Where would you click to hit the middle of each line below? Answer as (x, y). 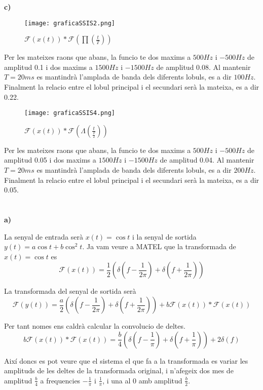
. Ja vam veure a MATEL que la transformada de (159, 246)
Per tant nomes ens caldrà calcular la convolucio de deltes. (95, 326)
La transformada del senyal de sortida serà (70, 291)
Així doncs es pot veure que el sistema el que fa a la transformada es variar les (126, 360)
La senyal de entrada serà (44, 236)
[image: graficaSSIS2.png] (70, 23)
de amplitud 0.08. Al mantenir (203, 67)
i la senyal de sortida (164, 236)
